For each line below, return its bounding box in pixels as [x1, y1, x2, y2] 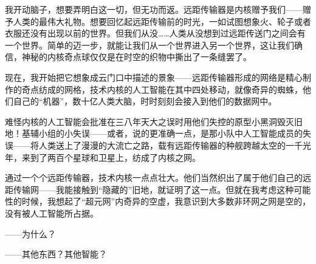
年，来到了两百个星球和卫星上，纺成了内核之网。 [5, 151, 201, 163]
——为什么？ [5, 227, 56, 240]
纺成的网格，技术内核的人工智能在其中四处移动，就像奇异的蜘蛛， [38, 83, 303, 95]
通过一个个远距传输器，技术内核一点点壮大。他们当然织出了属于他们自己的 [5, 171, 303, 184]
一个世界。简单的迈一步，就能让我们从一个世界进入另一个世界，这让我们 [5, 38, 294, 51]
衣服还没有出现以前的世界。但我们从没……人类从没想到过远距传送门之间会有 [5, 27, 306, 39]
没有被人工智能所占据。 [5, 206, 98, 219]
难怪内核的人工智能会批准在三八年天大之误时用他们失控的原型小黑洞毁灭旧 [5, 115, 303, 127]
